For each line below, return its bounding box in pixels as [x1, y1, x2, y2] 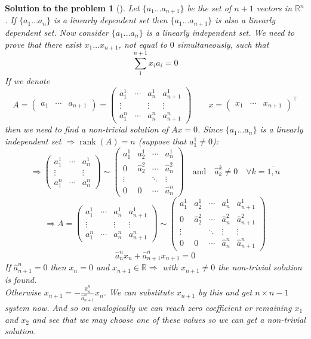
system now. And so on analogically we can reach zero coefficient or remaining [5, 301, 292, 313]
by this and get [198, 286, 253, 298]
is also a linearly [215, 14, 276, 26]
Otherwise [5, 286, 41, 298]
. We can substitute [103, 286, 174, 298]
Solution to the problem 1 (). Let [5, 2, 140, 14]
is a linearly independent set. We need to [146, 26, 295, 38]
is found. [5, 273, 37, 285]
